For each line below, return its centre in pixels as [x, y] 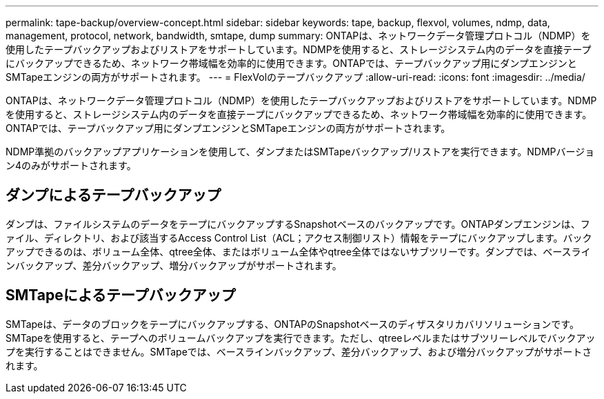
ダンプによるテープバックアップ [113, 195]
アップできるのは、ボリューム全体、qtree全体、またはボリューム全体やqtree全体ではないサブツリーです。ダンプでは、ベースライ [298, 251]
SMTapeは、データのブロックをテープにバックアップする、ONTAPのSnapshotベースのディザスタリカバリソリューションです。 [292, 324]
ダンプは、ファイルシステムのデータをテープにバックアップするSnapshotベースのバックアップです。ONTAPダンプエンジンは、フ [298, 224]
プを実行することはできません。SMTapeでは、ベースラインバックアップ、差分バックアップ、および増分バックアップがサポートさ [299, 351]
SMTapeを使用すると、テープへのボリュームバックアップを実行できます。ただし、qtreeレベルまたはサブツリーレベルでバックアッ [301, 338]
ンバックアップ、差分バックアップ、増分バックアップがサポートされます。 [174, 265]
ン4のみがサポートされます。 [71, 165]
